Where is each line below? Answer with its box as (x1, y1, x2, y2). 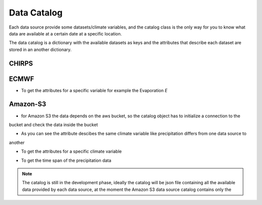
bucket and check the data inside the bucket (9, 122, 98, 127)
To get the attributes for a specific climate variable (21, 148, 122, 155)
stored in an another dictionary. (9, 47, 72, 52)
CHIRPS (9, 59, 33, 67)
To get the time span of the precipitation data (21, 158, 112, 163)
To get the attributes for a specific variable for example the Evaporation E (21, 87, 167, 93)
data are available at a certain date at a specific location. (9, 31, 122, 36)
